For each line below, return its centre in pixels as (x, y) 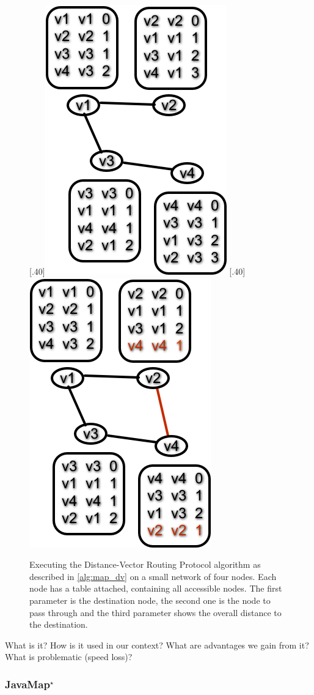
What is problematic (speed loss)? (69, 657)
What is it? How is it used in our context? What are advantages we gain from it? (157, 645)
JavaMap (27, 684)
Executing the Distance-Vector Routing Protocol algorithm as (145, 564)
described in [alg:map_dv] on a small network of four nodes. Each (153, 576)
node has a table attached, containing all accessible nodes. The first (156, 588)
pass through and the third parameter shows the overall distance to (155, 612)
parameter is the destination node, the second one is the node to (150, 600)
